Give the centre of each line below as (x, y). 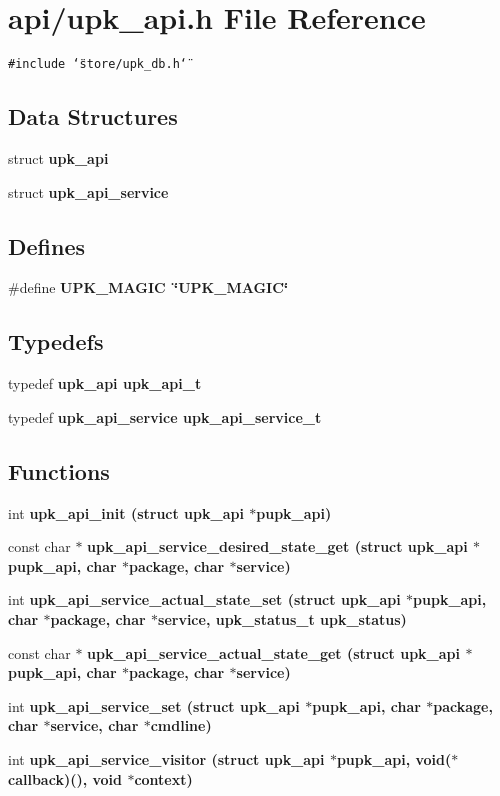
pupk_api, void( (394, 758)
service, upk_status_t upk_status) (282, 618)
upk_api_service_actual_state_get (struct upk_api (274, 652)
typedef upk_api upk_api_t (105, 383)
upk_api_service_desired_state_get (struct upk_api (277, 546)
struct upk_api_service (88, 191)
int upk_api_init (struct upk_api (126, 512)
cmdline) (181, 725)
